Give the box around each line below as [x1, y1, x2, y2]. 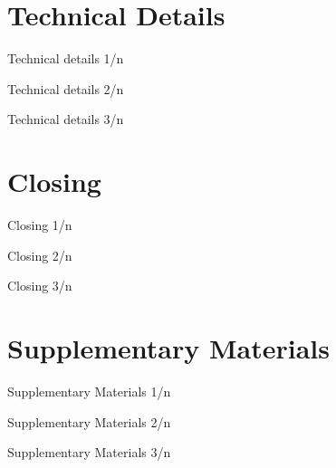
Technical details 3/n [7, 110, 124, 129]
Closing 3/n [7, 276, 72, 295]
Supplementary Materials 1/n [7, 381, 171, 400]
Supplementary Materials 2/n [7, 412, 171, 431]
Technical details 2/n [7, 79, 124, 98]
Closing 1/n [7, 215, 72, 234]
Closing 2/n [7, 245, 72, 264]
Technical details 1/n [7, 49, 124, 68]
